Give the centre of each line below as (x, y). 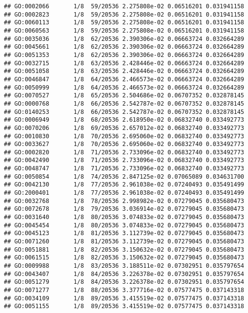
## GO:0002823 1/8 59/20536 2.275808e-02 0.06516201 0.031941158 (124, 14)
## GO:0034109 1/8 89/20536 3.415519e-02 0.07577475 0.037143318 (124, 298)
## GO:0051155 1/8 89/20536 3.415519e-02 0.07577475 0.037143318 (124, 306)
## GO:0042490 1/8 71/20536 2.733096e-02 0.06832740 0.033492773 (124, 160)
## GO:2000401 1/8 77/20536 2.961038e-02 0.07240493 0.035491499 (124, 193)
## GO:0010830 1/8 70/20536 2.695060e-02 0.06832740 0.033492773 (124, 136)
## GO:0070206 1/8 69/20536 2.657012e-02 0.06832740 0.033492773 (124, 128)
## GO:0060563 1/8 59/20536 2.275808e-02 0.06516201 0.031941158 (124, 30)
